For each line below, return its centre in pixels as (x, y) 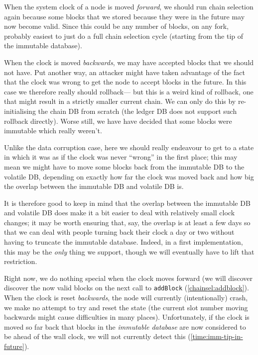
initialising (20, 111)
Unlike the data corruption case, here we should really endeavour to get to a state (129, 147)
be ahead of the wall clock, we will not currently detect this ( (97, 336)
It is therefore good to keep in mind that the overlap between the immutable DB (127, 203)
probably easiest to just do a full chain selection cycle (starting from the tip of (124, 36)
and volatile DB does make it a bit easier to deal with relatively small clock (120, 213)
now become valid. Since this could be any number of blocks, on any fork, (116, 26)
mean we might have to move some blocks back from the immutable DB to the (124, 166)
